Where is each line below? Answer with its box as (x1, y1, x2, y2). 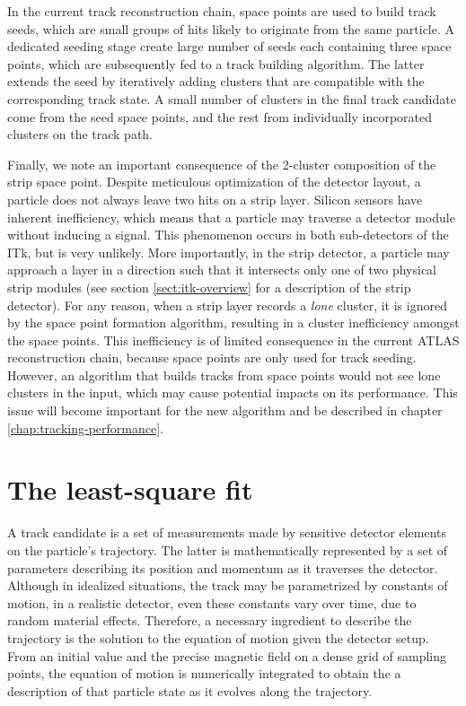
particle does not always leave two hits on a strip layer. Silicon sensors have (7, 189, 423, 208)
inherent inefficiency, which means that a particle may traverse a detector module (7, 207, 455, 226)
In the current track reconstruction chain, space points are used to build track (7, 2, 436, 20)
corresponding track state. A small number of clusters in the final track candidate (7, 89, 456, 108)
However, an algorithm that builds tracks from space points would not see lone (7, 365, 441, 384)
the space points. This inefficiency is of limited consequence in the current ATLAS (7, 330, 460, 349)
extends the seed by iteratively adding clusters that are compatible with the (7, 72, 425, 91)
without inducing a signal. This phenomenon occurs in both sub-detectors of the (7, 225, 449, 244)
